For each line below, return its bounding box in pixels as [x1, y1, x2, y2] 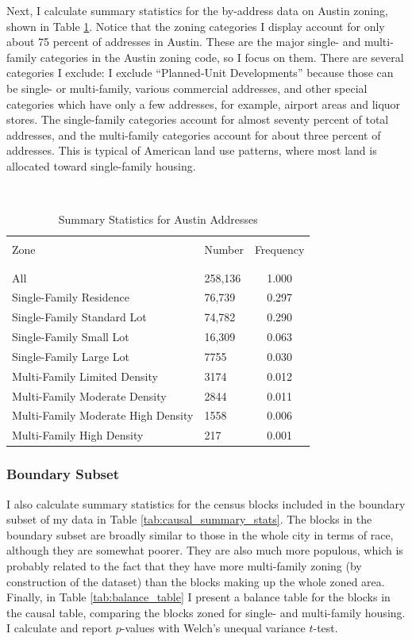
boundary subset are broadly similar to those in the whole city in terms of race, [6, 526, 394, 543]
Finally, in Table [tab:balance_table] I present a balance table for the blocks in [6, 589, 391, 605]
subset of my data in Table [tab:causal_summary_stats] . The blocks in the [6, 511, 372, 528]
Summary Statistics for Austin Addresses [58, 211, 258, 228]
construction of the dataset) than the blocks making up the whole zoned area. [6, 573, 385, 589]
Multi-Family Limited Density [12, 367, 158, 384]
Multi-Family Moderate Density [12, 387, 167, 404]
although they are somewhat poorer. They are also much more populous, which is [6, 542, 403, 558]
